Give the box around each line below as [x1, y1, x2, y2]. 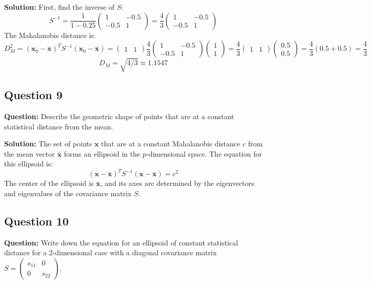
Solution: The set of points [4, 138, 92, 149]
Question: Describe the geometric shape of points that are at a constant [4, 110, 235, 121]
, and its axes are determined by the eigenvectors [100, 178, 255, 188]
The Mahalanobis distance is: [4, 29, 96, 40]
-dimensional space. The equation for [146, 148, 262, 159]
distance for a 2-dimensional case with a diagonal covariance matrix [4, 247, 217, 258]
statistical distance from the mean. [4, 121, 113, 131]
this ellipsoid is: [4, 158, 53, 169]
